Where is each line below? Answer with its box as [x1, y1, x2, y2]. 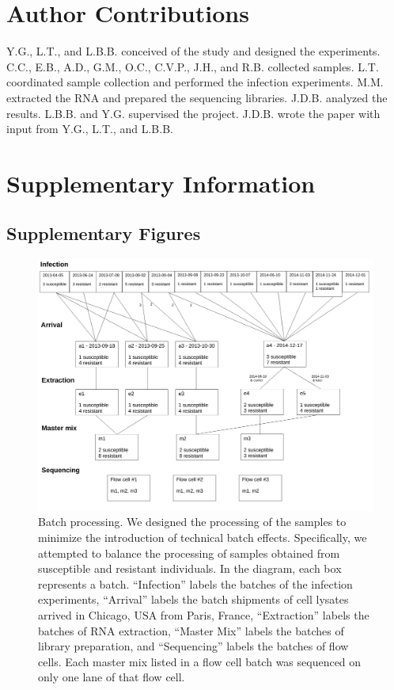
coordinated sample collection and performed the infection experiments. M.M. [6, 74, 384, 90]
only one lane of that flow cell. [38, 669, 185, 685]
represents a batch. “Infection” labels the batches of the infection [38, 575, 353, 592]
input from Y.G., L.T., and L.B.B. [6, 120, 173, 137]
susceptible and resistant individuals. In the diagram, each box [38, 560, 342, 577]
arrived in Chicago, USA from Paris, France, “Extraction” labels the [38, 607, 369, 623]
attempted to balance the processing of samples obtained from [38, 544, 340, 561]
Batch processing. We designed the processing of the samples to [38, 513, 347, 530]
